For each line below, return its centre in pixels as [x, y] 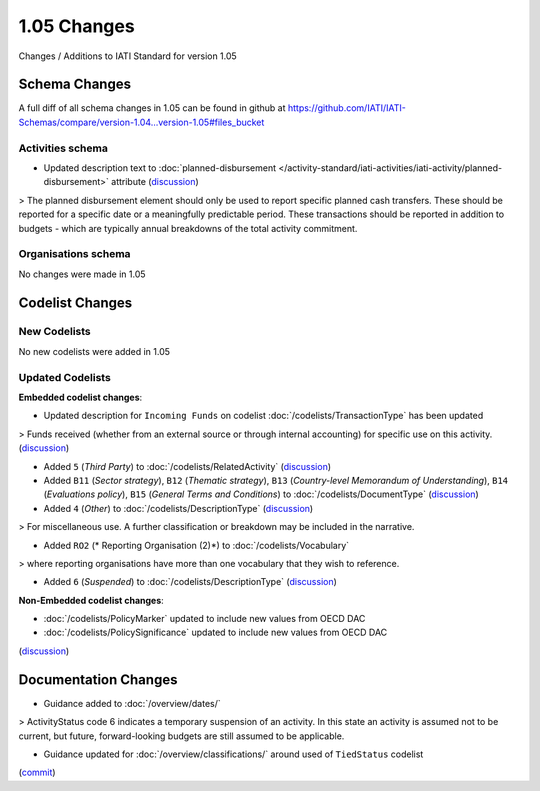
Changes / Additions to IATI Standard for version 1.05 [127, 56]
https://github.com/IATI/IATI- [347, 108]
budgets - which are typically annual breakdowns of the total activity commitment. [188, 228]
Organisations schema [74, 254]
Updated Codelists [65, 377]
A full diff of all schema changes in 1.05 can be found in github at [152, 108]
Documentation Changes [98, 679]
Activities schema [63, 148]
